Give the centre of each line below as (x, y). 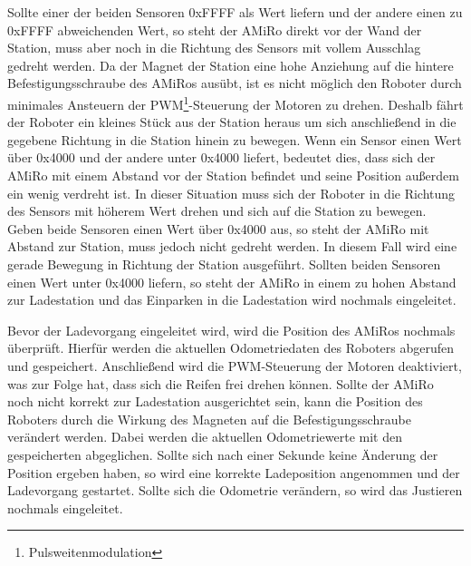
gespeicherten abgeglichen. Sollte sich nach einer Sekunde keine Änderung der (223, 454)
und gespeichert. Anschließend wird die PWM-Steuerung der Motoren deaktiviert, (235, 365)
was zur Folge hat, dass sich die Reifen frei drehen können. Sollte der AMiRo (221, 383)
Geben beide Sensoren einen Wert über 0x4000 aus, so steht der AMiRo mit (218, 228)
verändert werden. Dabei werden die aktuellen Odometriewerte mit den (205, 437)
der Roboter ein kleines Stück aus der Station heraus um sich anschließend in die (232, 122)
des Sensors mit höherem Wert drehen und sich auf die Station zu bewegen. (217, 211)
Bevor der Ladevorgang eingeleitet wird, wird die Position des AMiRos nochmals (231, 330)
